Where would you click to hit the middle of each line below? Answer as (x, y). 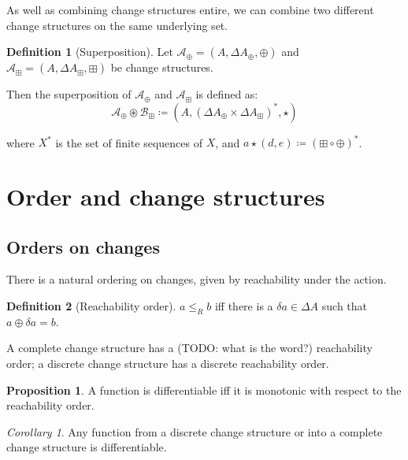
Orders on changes (83, 246)
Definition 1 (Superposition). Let (90, 52)
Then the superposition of (69, 94)
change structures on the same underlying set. (117, 25)
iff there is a (244, 306)
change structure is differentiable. (87, 447)
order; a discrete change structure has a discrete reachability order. (168, 364)
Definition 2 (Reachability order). (91, 306)
